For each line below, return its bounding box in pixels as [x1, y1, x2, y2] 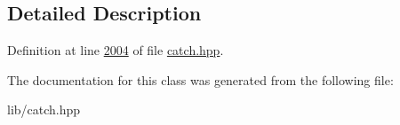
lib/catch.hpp [7, 100, 81, 119]
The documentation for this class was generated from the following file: [7, 70, 394, 89]
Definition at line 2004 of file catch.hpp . [7, 41, 224, 59]
